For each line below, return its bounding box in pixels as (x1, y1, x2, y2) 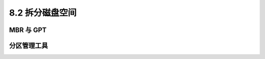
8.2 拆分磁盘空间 (9, 7, 77, 18)
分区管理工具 (9, 41, 48, 50)
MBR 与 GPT (9, 26, 47, 34)
